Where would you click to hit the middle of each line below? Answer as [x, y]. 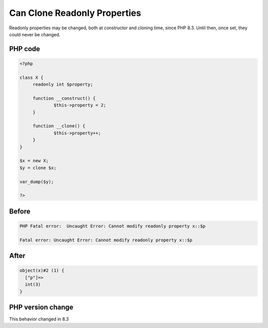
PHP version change [41, 307]
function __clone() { [59, 126]
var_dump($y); [37, 182]
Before [20, 211]
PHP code [25, 49]
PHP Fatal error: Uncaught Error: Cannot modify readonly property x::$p [113, 226]
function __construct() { [64, 98]
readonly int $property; [63, 85]
